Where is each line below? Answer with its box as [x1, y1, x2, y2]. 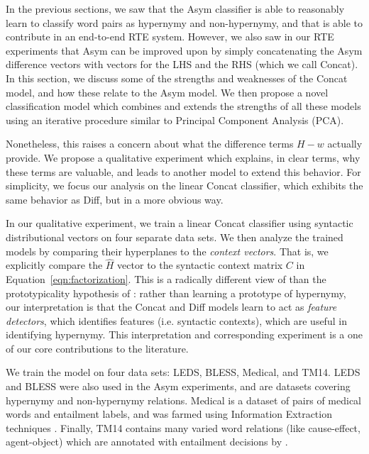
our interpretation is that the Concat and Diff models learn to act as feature [6, 299, 337, 314]
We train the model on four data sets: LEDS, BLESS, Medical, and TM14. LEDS [6, 365, 360, 380]
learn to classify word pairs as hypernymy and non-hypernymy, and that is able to [6, 15, 363, 30]
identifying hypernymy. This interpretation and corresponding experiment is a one [6, 327, 363, 342]
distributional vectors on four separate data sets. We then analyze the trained [6, 229, 343, 244]
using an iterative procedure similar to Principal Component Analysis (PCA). [6, 112, 344, 127]
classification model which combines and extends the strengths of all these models [6, 99, 361, 113]
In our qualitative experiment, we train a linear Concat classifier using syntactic [6, 216, 353, 231]
